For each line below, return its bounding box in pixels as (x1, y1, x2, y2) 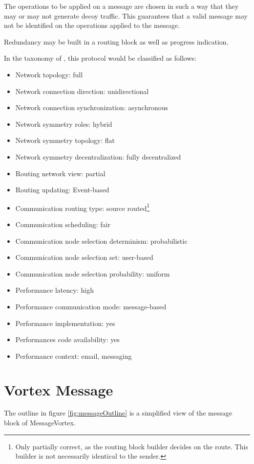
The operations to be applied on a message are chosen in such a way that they (4, 1, 239, 11)
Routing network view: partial (15, 168, 106, 178)
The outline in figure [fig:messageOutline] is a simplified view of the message (4, 408, 233, 418)
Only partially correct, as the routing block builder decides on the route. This (15, 441, 248, 451)
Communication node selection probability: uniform (15, 268, 170, 278)
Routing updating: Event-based (15, 185, 109, 195)
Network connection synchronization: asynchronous (15, 102, 169, 113)
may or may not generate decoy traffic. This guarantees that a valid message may (4, 10, 248, 21)
